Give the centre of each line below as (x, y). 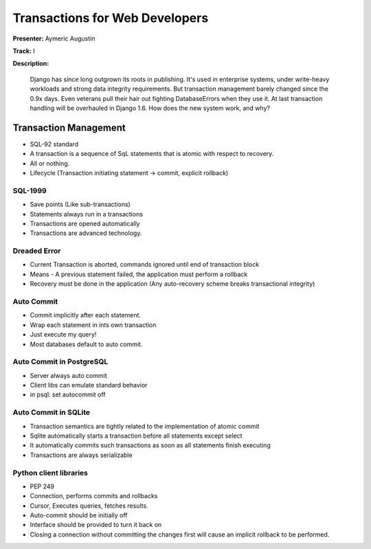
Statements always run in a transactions (87, 214)
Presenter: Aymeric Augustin (54, 38)
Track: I (24, 51)
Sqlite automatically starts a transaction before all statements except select (136, 436)
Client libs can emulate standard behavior (89, 385)
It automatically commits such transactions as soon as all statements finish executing (150, 445)
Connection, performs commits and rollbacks (94, 496)
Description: (31, 64)
